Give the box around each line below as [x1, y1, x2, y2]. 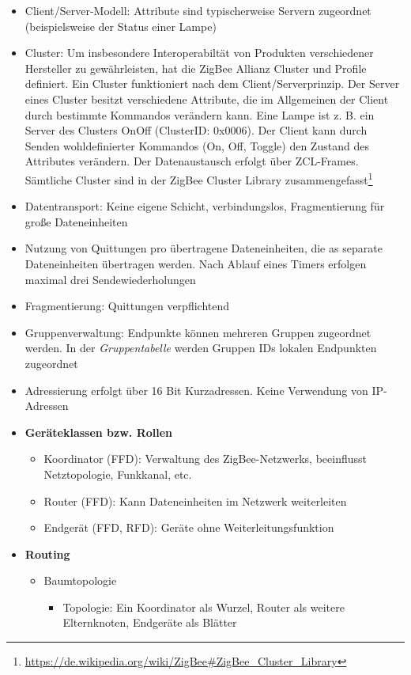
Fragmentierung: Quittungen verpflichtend [25, 298, 229, 314]
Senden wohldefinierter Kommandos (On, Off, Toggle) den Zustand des [25, 137, 369, 154]
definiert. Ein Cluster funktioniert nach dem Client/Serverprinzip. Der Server [25, 75, 400, 92]
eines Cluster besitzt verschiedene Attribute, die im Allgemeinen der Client [25, 90, 389, 107]
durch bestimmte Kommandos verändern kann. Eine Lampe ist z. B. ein [25, 106, 375, 123]
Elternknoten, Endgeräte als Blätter [62, 614, 237, 631]
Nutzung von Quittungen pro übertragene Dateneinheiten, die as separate [25, 240, 383, 256]
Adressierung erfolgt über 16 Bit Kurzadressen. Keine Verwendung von [25, 381, 368, 398]
